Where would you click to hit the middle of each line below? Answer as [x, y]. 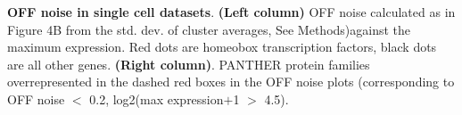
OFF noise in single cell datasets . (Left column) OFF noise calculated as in [231, 12]
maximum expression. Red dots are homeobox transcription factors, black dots [222, 47]
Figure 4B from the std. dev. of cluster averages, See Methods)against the [209, 29]
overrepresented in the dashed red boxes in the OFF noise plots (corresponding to [231, 82]
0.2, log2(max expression [157, 99]
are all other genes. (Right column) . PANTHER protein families [189, 64]
